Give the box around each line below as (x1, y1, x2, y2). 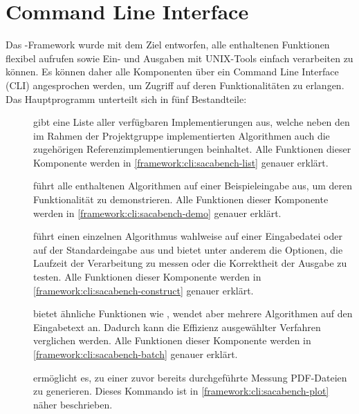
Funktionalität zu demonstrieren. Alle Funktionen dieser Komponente (33, 192, 329, 207)
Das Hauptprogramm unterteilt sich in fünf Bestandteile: (6, 91, 247, 106)
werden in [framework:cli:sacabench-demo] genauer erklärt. (33, 205, 282, 220)
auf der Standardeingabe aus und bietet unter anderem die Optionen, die (33, 242, 343, 256)
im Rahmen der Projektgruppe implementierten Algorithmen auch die (33, 128, 330, 142)
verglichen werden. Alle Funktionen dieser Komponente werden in (33, 333, 311, 348)
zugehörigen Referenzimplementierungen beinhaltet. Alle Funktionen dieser (33, 142, 351, 156)
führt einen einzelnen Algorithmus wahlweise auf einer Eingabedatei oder (33, 229, 342, 243)
